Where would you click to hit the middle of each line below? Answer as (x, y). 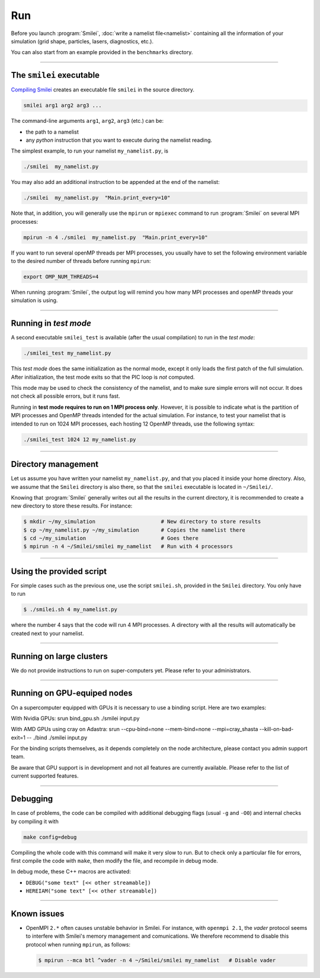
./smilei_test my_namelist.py (67, 353)
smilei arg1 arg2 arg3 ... (63, 106)
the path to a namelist (52, 132)
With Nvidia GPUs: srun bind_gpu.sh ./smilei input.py (75, 718)
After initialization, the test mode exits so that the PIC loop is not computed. (103, 377)
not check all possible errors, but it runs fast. (65, 396)
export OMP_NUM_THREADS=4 (61, 277)
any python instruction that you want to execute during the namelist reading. (119, 140)
